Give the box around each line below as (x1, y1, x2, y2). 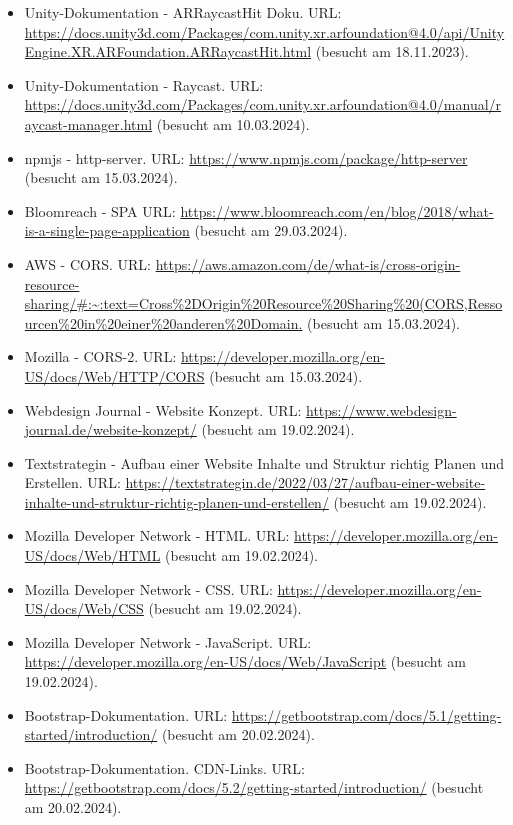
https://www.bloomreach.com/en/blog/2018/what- (180, 200, 494, 221)
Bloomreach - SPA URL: (24, 200, 176, 221)
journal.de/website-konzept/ (24, 419, 197, 440)
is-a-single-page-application (24, 220, 190, 241)
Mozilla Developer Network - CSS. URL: (24, 578, 273, 599)
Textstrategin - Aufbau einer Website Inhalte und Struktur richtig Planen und (24, 452, 505, 473)
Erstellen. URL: (24, 472, 121, 493)
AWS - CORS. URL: (24, 253, 151, 274)
